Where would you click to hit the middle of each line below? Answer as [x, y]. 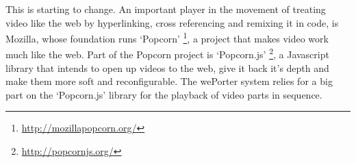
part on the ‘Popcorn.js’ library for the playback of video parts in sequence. [164, 94]
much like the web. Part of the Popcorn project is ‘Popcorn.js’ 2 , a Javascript [167, 53]
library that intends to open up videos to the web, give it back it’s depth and [167, 67]
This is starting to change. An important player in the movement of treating [166, 9]
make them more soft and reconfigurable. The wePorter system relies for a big [169, 81]
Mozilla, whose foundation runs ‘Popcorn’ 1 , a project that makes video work [167, 37]
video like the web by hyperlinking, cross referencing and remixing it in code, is [172, 22]
